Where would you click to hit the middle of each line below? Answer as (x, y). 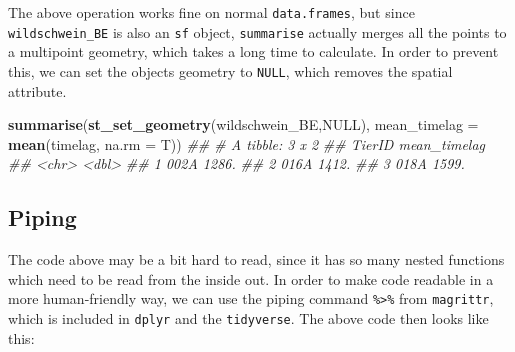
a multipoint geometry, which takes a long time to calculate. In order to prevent (253, 51)
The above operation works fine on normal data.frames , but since (211, 12)
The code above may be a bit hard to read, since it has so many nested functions (256, 259)
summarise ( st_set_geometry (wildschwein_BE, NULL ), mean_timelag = (243, 124)
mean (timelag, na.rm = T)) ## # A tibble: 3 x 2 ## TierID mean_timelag (247, 143)
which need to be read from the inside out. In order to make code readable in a (251, 278)
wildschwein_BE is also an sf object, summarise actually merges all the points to (257, 31)
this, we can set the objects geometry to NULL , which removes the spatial (230, 70)
